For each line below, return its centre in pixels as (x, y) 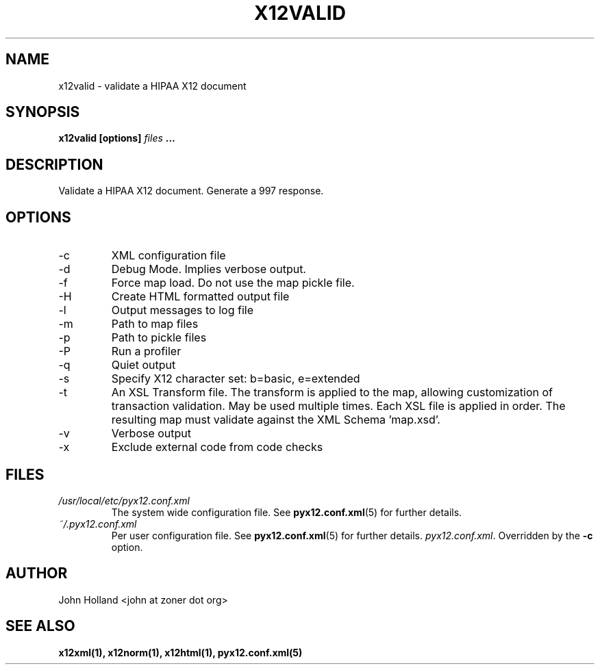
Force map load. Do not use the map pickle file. (233, 283)
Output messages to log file (182, 310)
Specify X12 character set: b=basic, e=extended (236, 379)
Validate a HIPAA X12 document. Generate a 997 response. (191, 191)
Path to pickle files (159, 338)
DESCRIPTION (54, 164)
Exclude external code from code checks (217, 447)
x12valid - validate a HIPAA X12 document (152, 86)
